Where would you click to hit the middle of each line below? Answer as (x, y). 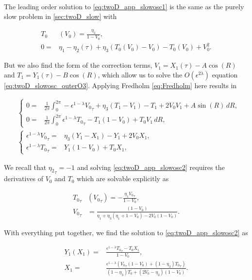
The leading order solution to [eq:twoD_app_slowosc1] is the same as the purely (124, 6)
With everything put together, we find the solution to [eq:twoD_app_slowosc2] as (126, 233)
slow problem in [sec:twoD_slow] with (60, 16)
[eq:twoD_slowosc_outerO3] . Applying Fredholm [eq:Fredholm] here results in (120, 85)
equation (225, 74)
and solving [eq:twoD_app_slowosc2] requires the (151, 167)
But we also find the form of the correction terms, (78, 65)
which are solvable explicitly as (123, 178)
